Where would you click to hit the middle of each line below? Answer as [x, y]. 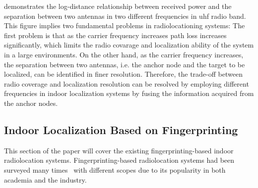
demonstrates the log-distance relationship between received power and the [118, 6]
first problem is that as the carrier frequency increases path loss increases [115, 35]
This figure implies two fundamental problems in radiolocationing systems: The [125, 25]
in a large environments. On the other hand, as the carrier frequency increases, [124, 54]
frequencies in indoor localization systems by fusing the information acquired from [129, 93]
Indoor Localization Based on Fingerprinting [121, 129]
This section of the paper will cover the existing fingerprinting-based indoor [119, 150]
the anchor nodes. [31, 103]
